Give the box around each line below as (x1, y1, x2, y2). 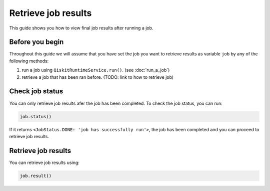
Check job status (9, 87, 63, 96)
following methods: (9, 58, 49, 64)
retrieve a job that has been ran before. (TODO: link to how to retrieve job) (21, 74, 174, 80)
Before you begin (9, 38, 64, 46)
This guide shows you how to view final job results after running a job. (9, 25, 153, 31)
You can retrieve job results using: (9, 160, 79, 166)
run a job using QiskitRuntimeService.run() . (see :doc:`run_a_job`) (21, 67, 170, 73)
